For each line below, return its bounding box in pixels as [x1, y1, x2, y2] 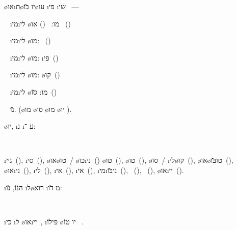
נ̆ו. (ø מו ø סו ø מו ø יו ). [10, 103, 72, 114]
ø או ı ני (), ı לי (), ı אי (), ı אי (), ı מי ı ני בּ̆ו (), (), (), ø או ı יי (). [4, 164, 184, 175]
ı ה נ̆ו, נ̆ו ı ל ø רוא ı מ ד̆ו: [4, 182, 62, 192]
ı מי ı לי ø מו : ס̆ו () [10, 86, 57, 97]
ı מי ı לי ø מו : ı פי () [10, 52, 59, 63]
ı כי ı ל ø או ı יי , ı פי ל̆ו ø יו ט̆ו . [4, 216, 84, 226]
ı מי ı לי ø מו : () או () [10, 18, 71, 28]
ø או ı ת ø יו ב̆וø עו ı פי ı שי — [4, 1, 79, 11]
